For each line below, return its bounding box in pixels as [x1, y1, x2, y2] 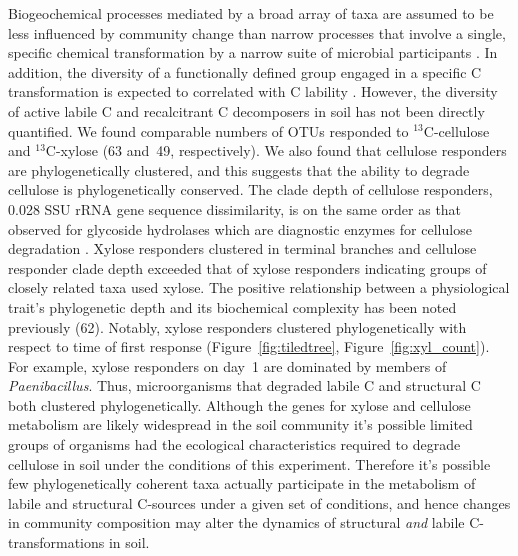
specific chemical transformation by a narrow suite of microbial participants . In [8, 42, 498, 63]
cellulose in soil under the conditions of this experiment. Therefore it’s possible [8, 453, 491, 474]
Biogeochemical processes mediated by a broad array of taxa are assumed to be [8, 3, 494, 23]
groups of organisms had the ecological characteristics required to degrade [8, 434, 461, 455]
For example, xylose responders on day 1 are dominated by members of [8, 355, 447, 376]
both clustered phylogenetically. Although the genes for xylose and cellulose [8, 394, 471, 415]
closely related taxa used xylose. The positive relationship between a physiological [8, 277, 510, 298]
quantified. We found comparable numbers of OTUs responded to [8, 120, 409, 141]
